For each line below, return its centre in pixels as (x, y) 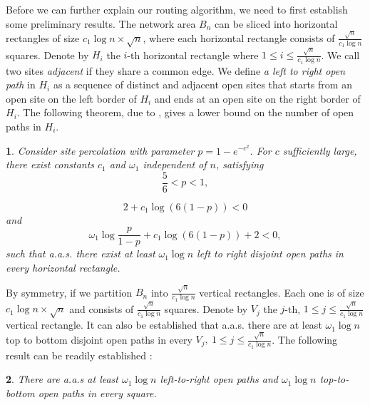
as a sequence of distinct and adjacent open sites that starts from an (202, 84)
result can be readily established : (79, 355)
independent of (175, 164)
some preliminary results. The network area (101, 23)
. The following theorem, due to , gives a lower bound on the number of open (185, 112)
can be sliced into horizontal (276, 23)
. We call (340, 55)
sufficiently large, (320, 150)
